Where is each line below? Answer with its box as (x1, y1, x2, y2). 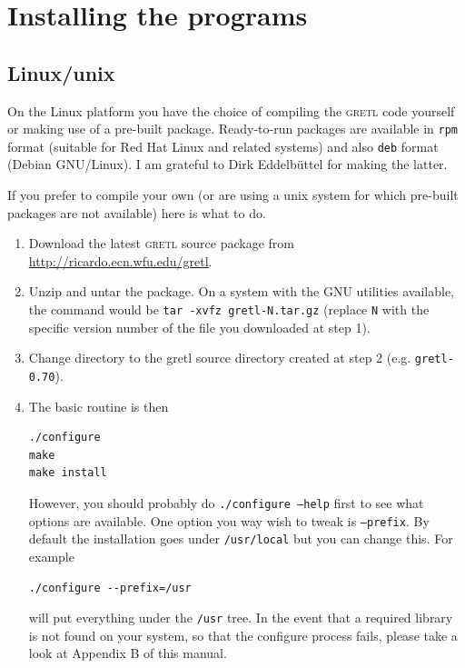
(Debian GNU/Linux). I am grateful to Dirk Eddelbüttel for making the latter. (7, 155, 448, 174)
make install (28, 466, 107, 480)
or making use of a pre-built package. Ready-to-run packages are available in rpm (7, 119, 459, 138)
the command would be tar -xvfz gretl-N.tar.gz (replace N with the (28, 300, 430, 319)
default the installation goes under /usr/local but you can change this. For (28, 529, 453, 548)
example (28, 546, 74, 565)
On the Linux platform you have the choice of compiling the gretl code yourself (7, 101, 455, 120)
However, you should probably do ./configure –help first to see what (28, 493, 424, 512)
